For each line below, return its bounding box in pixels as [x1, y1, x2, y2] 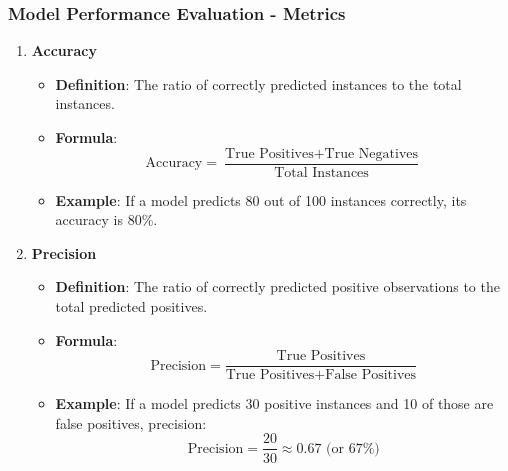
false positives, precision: [55, 412, 207, 433]
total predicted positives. [55, 296, 208, 317]
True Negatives [324, 146, 419, 161]
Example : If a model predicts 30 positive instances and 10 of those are [55, 393, 494, 414]
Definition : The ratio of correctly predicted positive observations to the [55, 276, 500, 297]
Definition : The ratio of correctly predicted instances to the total [55, 73, 462, 94]
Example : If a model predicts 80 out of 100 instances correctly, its [55, 189, 467, 210]
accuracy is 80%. [55, 209, 158, 230]
